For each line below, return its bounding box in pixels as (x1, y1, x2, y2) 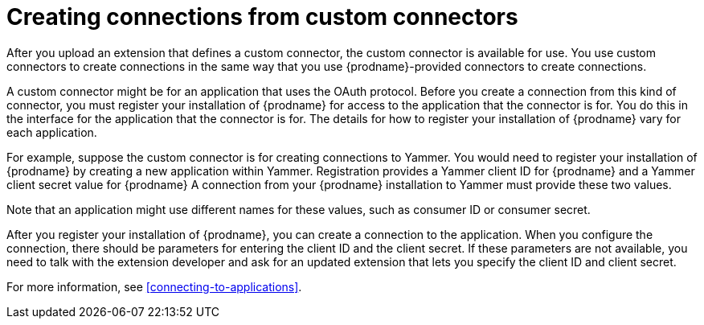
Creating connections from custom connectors (6, 3, 518, 31)
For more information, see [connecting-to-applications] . (6, 279, 302, 294)
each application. (6, 125, 97, 139)
